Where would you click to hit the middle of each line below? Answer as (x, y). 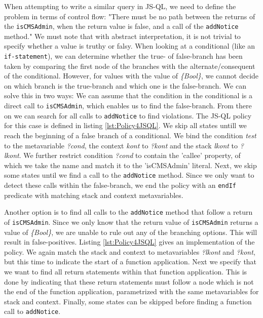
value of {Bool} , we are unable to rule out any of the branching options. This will (131, 232)
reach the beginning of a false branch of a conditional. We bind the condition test (130, 135)
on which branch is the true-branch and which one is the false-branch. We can (125, 85)
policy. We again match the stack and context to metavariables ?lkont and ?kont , (130, 251)
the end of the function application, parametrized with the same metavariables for (131, 291)
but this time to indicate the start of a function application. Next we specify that (130, 262)
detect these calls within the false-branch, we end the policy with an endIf (120, 185)
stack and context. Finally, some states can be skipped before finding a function (128, 301)
